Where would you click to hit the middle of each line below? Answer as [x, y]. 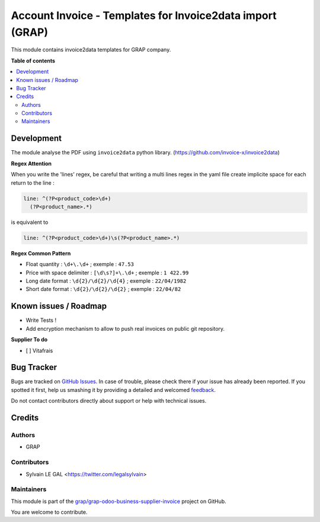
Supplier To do [29, 340]
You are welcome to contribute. [49, 512]
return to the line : [33, 183]
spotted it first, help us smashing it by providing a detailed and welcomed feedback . [113, 390]
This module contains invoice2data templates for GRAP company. [91, 50]
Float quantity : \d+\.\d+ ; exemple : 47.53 [80, 264]
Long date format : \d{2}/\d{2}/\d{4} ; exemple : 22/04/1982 [106, 281]
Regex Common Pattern [41, 253]
